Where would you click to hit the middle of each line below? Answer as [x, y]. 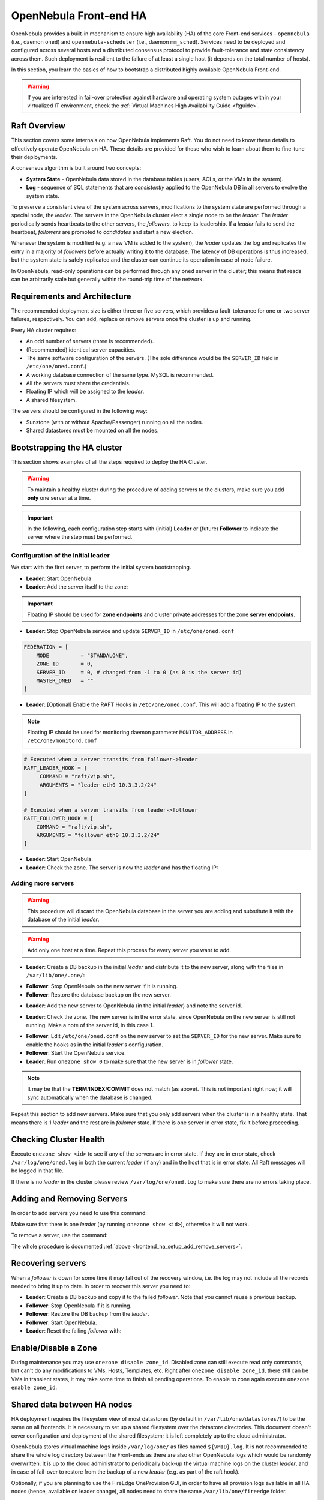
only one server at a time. [59, 498]
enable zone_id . [34, 1387]
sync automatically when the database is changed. [90, 1097]
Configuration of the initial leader [61, 556]
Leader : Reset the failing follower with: [74, 1330]
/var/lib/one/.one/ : [55, 976]
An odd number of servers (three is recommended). [90, 341]
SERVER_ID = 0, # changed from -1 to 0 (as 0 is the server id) [139, 672]
